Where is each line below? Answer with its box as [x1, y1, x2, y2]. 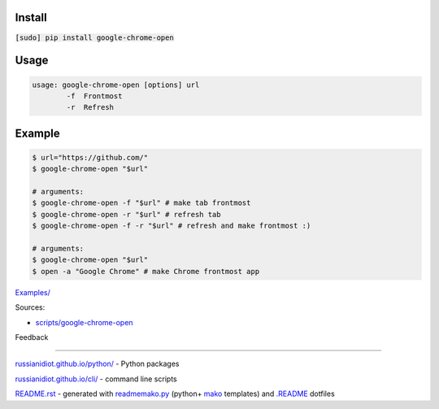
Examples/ [15, 287, 50, 297]
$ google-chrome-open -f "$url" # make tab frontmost [32, 198, 251, 207]
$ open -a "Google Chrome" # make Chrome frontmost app [32, 267, 260, 276]
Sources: [15, 302, 46, 312]
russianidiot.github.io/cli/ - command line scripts [15, 374, 178, 384]
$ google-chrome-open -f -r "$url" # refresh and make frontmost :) [32, 221, 311, 231]
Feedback [15, 332, 49, 342]
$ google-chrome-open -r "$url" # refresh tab [32, 210, 221, 219]
